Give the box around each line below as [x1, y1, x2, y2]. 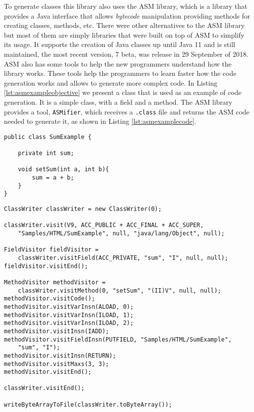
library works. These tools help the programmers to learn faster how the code [4, 68, 236, 78]
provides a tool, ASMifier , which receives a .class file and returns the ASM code [4, 106, 250, 116]
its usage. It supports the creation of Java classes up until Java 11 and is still [4, 39, 235, 49]
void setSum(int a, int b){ [18, 166, 109, 173]
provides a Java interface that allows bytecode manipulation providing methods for [4, 10, 251, 21]
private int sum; [18, 150, 74, 157]
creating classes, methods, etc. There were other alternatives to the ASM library [4, 20, 245, 30]
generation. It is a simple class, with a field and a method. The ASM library [4, 96, 232, 107]
